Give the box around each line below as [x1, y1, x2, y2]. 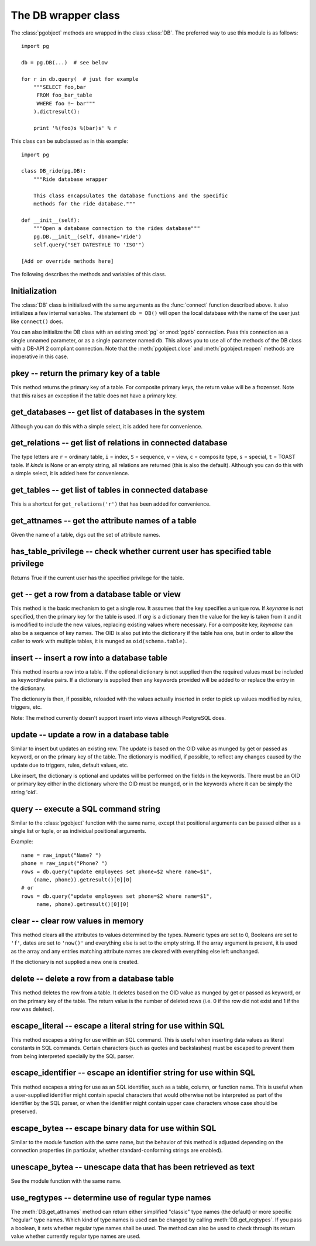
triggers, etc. [11, 703, 42, 710]
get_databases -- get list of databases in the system [11, 407, 205, 417]
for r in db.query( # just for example [21, 75, 139, 82]
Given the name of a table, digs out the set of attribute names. [11, 531, 160, 538]
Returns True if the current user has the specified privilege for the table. [11, 574, 184, 581]
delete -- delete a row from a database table [11, 974, 174, 984]
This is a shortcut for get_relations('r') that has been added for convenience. [11, 500, 211, 507]
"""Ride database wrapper [33, 176, 108, 183]
